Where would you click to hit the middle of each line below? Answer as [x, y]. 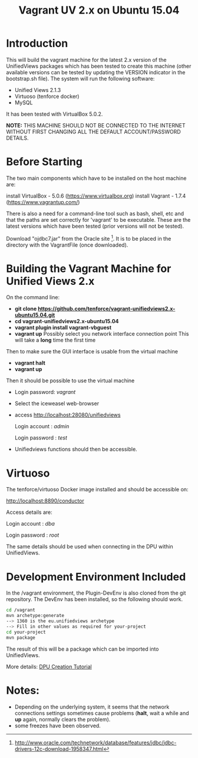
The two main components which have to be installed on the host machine [96, 178]
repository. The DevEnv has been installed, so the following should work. [95, 599]
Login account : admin [42, 426]
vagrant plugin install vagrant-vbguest [63, 327]
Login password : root [33, 535]
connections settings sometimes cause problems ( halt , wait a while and [102, 713]
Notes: [23, 690]
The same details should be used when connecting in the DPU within [90, 547]
